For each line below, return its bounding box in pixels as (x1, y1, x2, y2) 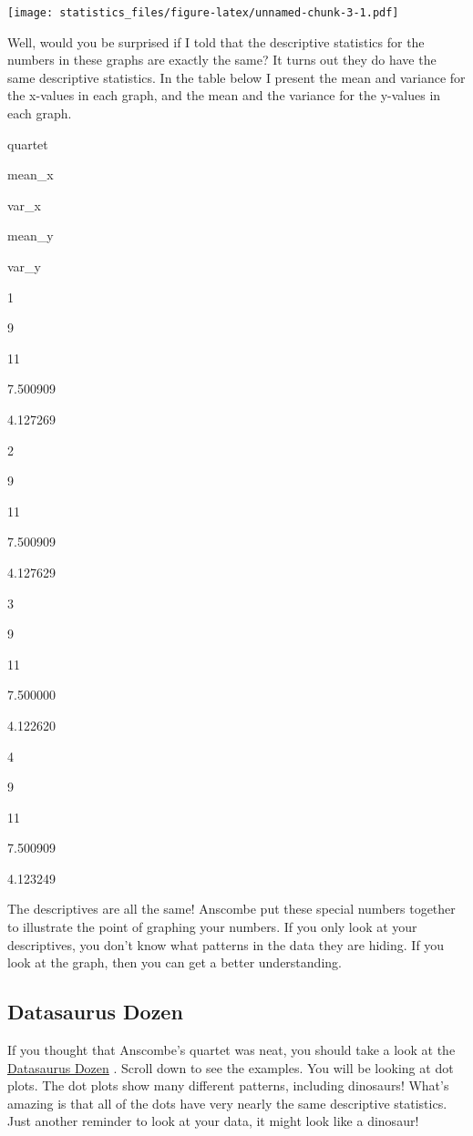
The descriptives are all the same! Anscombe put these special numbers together (7, 899, 456, 918)
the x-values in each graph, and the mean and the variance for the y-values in (7, 86, 441, 105)
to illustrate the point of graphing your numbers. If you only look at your (7, 917, 417, 936)
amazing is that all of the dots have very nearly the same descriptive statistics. (7, 1093, 447, 1112)
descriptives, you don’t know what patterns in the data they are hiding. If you (7, 935, 445, 954)
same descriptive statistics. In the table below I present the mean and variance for (7, 67, 466, 87)
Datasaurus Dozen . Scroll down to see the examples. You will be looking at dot (7, 1058, 454, 1077)
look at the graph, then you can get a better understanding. (7, 953, 342, 972)
